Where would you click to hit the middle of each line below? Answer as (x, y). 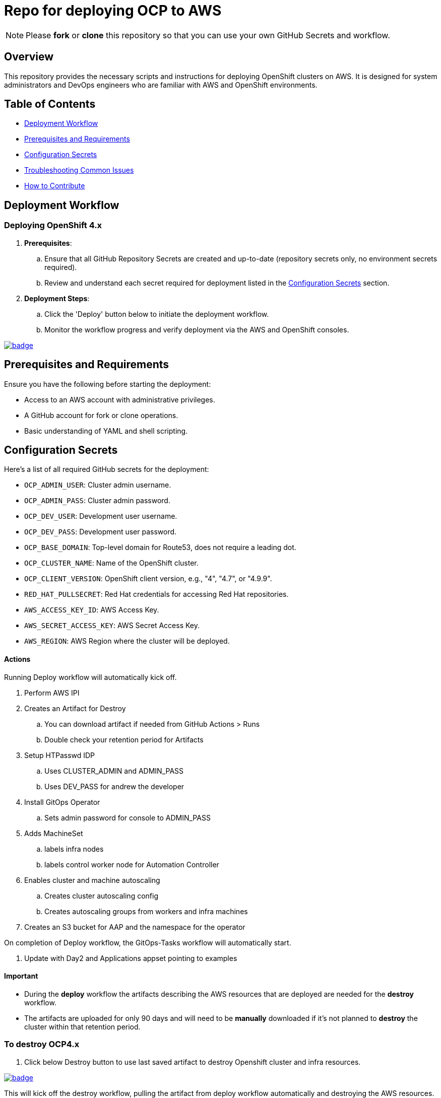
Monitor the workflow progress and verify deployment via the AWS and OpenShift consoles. (197, 329)
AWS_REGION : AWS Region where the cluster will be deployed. (127, 641)
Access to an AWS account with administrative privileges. (120, 399)
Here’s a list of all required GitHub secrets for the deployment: (107, 469)
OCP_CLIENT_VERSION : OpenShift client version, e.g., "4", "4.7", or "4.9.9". (148, 579)
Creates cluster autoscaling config (101, 896)
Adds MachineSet (54, 833)
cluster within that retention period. (82, 1026)
